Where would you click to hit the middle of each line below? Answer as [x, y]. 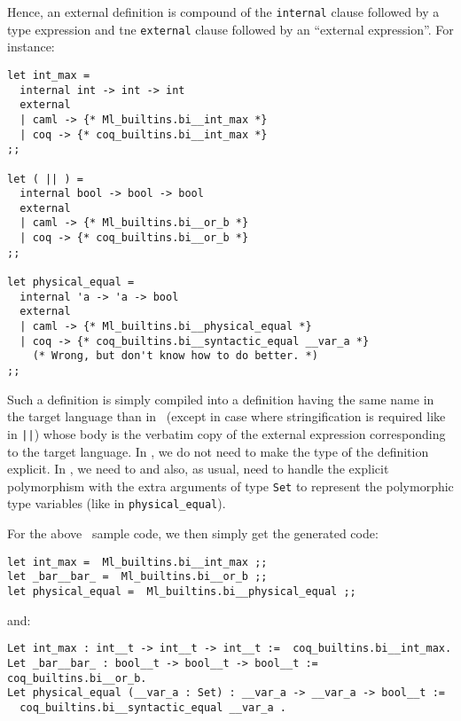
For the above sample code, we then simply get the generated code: [193, 533]
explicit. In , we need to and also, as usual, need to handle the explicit [198, 469]
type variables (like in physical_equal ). [117, 503]
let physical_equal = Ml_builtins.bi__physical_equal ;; [182, 591]
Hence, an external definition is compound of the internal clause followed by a [223, 12]
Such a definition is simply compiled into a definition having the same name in [221, 399]
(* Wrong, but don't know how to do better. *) [175, 356]
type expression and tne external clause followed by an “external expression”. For [230, 29]
